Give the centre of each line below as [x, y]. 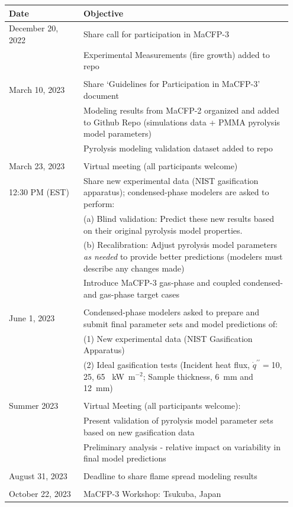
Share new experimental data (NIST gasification [171, 180]
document [101, 96]
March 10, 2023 [37, 90]
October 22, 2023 [40, 494]
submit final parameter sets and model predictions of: [180, 323]
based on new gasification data [139, 432]
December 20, [34, 28]
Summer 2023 [34, 406]
